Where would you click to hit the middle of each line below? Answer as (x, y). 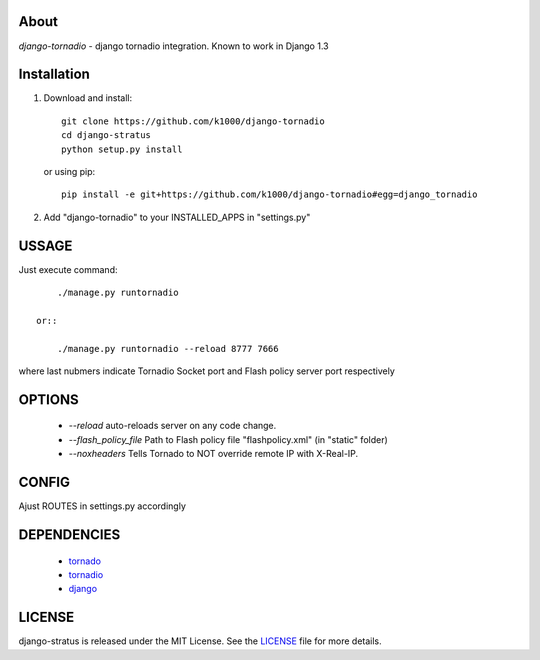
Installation (54, 74)
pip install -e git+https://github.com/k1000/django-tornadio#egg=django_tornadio (269, 194)
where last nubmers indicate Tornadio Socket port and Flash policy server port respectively (206, 371)
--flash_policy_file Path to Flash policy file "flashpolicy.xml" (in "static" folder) (228, 439)
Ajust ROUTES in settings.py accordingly (102, 506)
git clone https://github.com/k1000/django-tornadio (193, 121)
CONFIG (44, 482)
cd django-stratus (106, 135)
